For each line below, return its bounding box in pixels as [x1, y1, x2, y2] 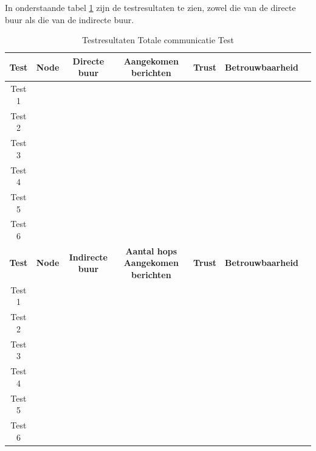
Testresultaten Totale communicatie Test [82, 33, 234, 46]
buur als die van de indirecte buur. [5, 13, 134, 26]
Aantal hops [125, 244, 177, 257]
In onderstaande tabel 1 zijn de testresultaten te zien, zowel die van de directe [5, 1, 296, 13]
